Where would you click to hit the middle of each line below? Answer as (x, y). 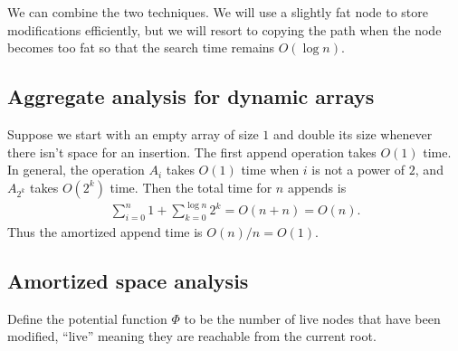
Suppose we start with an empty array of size (133, 133)
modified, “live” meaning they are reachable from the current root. (192, 336)
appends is (317, 187)
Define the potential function (87, 318)
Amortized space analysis (128, 281)
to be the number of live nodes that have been (312, 318)
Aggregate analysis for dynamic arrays (191, 96)
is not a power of (358, 170)
